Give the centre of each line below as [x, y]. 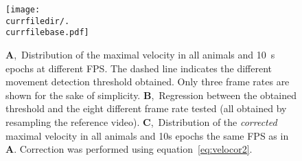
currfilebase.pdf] [47, 33]
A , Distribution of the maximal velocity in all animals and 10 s [140, 54]
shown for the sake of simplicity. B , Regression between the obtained [151, 95]
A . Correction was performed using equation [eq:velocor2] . [129, 149]
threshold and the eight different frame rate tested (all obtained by [146, 108]
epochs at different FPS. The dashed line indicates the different [139, 68]
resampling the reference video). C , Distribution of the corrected [141, 121]
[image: [23, 10]
